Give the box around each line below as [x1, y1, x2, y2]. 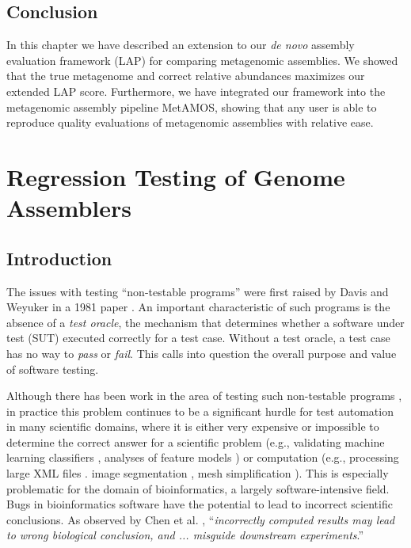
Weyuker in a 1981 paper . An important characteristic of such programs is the [6, 299, 390, 315]
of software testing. [6, 360, 99, 377]
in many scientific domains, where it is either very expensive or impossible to [6, 418, 379, 435]
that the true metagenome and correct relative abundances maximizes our [6, 67, 365, 84]
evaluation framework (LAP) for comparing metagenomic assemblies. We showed [6, 51, 398, 68]
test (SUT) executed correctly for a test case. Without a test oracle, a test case [6, 329, 390, 346]
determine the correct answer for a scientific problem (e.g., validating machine [6, 433, 385, 450]
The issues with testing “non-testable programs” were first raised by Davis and [6, 283, 389, 299]
